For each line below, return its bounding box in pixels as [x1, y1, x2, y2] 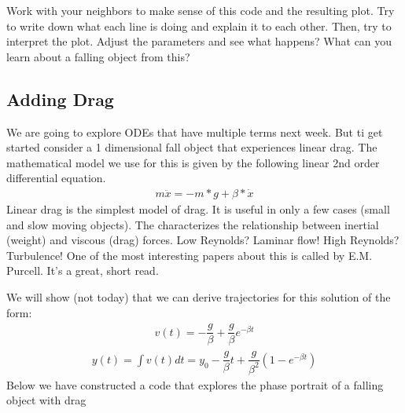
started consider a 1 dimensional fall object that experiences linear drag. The [6, 139, 377, 155]
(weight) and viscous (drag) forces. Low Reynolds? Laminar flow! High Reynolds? [6, 232, 399, 248]
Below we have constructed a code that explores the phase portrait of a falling [6, 376, 384, 393]
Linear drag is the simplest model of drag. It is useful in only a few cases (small [6, 200, 390, 217]
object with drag [6, 392, 87, 408]
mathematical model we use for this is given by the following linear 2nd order [6, 154, 380, 170]
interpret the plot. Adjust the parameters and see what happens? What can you [6, 33, 392, 49]
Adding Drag [6, 86, 114, 111]
